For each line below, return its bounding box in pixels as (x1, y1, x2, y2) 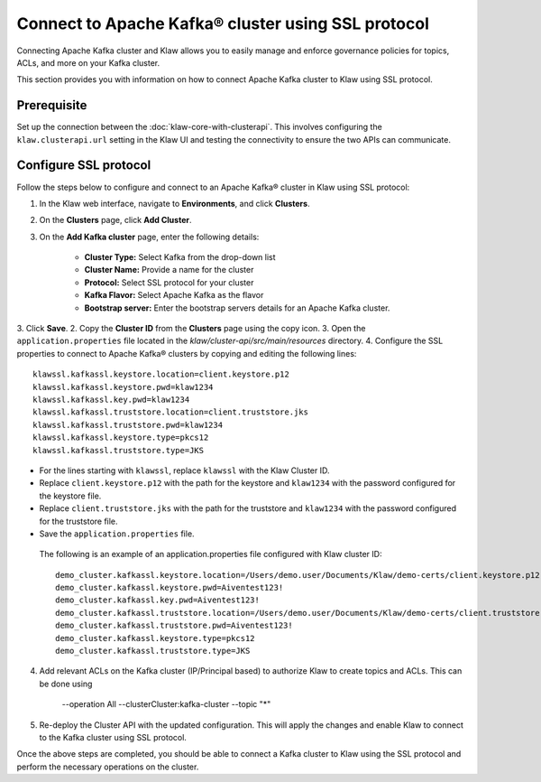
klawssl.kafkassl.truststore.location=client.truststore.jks (32, 407, 308, 417)
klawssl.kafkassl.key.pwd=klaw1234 (32, 395, 190, 405)
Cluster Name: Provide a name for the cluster (84, 265, 254, 275)
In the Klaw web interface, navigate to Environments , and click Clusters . (39, 198, 310, 209)
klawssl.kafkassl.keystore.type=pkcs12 (32, 433, 209, 442)
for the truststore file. (39, 516, 118, 526)
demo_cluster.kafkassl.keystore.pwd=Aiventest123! (55, 582, 284, 593)
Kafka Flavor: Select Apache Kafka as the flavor (84, 290, 264, 301)
